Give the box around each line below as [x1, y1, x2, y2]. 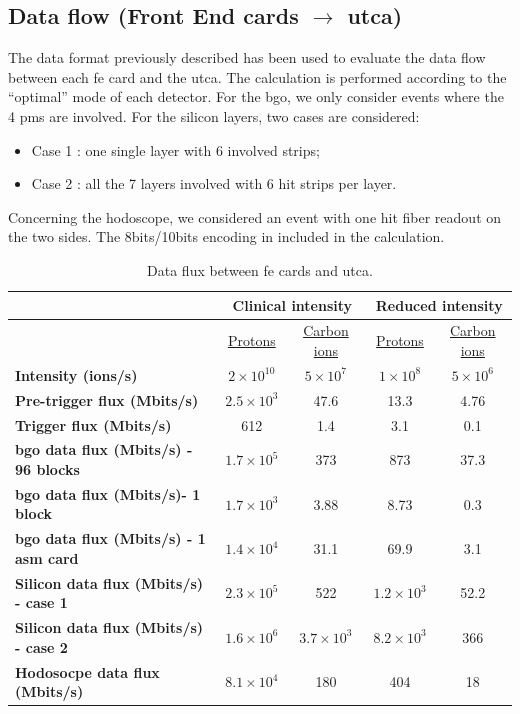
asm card [15, 547, 79, 568]
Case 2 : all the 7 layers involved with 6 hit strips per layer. [31, 173, 397, 194]
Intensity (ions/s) [15, 364, 138, 385]
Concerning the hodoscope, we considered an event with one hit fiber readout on [8, 206, 502, 227]
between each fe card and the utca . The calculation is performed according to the [8, 66, 507, 87]
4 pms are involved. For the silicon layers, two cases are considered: [8, 105, 420, 126]
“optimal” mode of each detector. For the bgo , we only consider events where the [8, 86, 504, 107]
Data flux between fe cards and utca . [147, 259, 373, 280]
